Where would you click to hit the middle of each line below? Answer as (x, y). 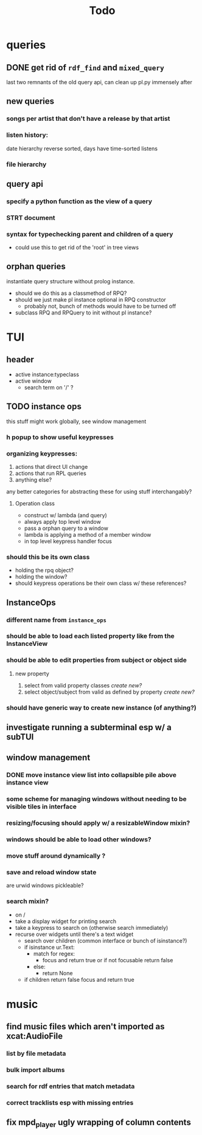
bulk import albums (36, 1070)
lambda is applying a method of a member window (88, 534)
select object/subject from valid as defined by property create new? (109, 692)
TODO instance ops (44, 407)
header (20, 360)
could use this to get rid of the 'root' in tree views (77, 247)
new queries (30, 101)
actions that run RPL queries (50, 473)
